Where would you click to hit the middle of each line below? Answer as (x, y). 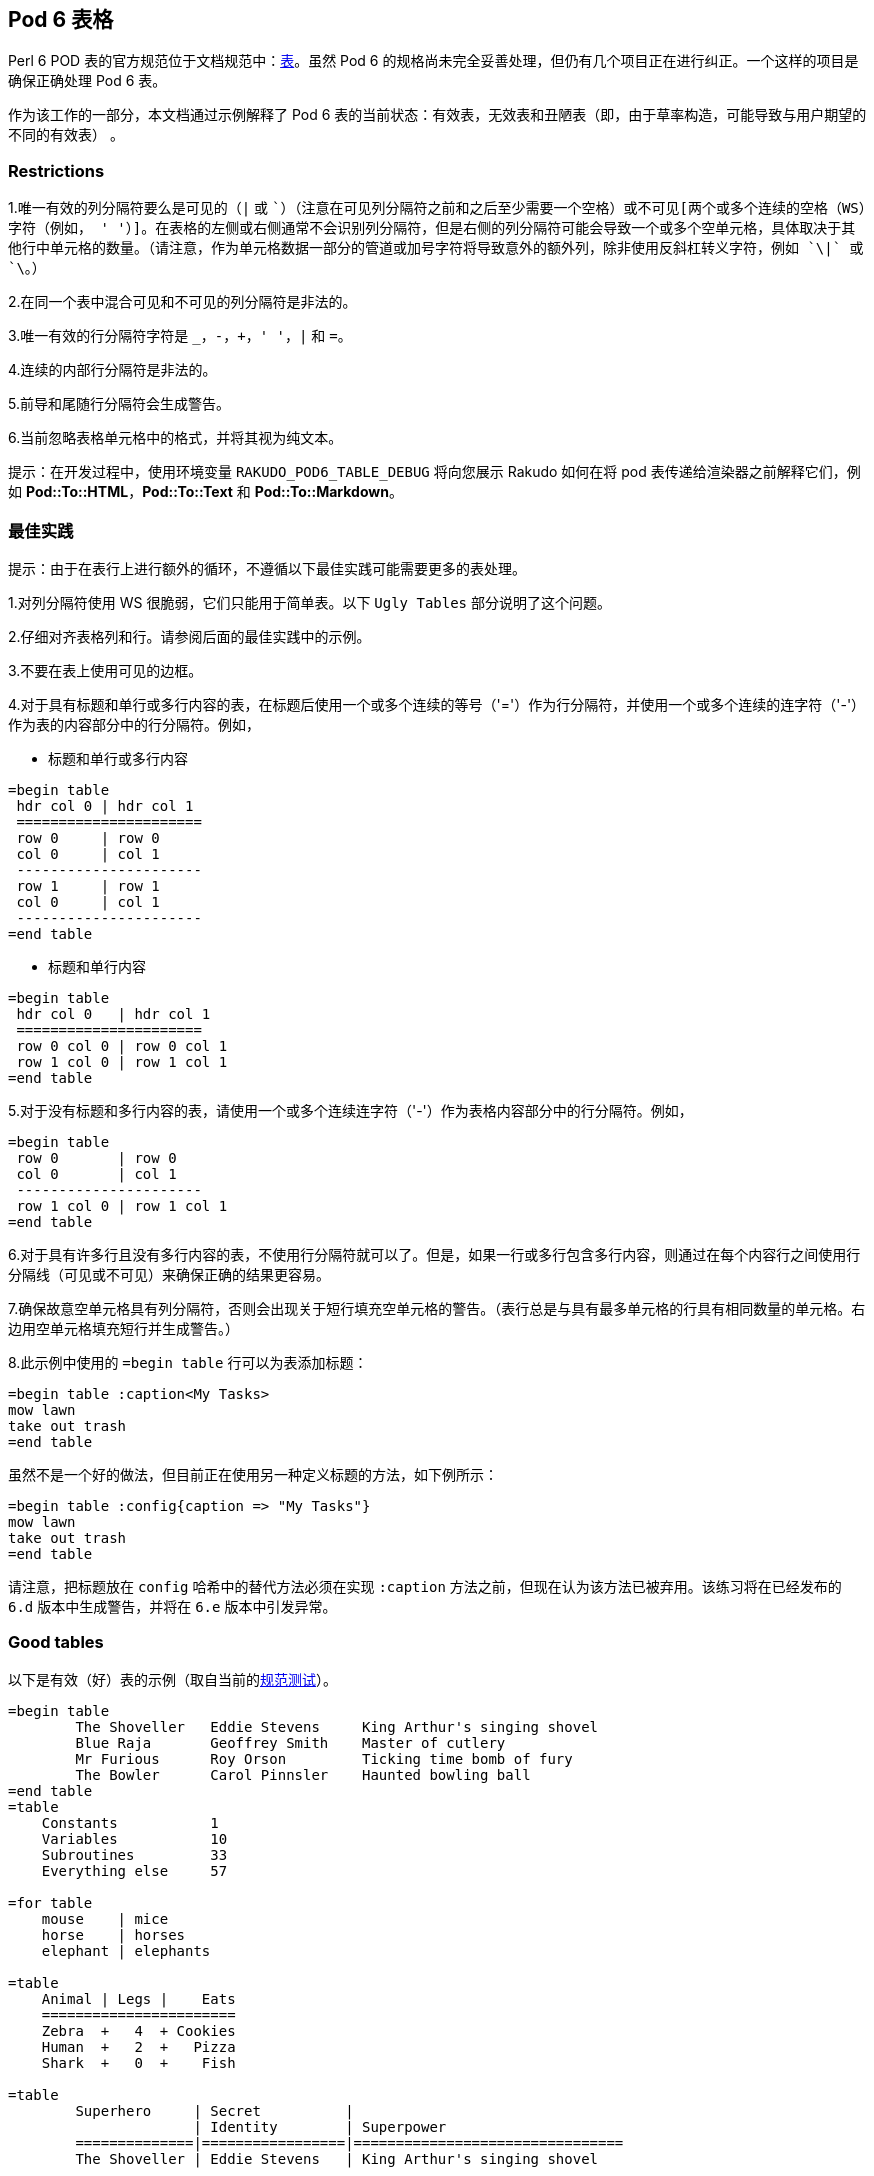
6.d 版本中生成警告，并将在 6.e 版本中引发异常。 (172, 1606)
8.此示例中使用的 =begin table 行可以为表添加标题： (188, 1362)
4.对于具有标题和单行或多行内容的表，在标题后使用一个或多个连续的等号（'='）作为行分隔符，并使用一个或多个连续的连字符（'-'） (437, 704)
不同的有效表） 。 (66, 135)
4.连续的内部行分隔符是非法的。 (112, 370)
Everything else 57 (134, 1870)
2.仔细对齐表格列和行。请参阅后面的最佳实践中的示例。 (189, 636)
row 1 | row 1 (88, 885)
